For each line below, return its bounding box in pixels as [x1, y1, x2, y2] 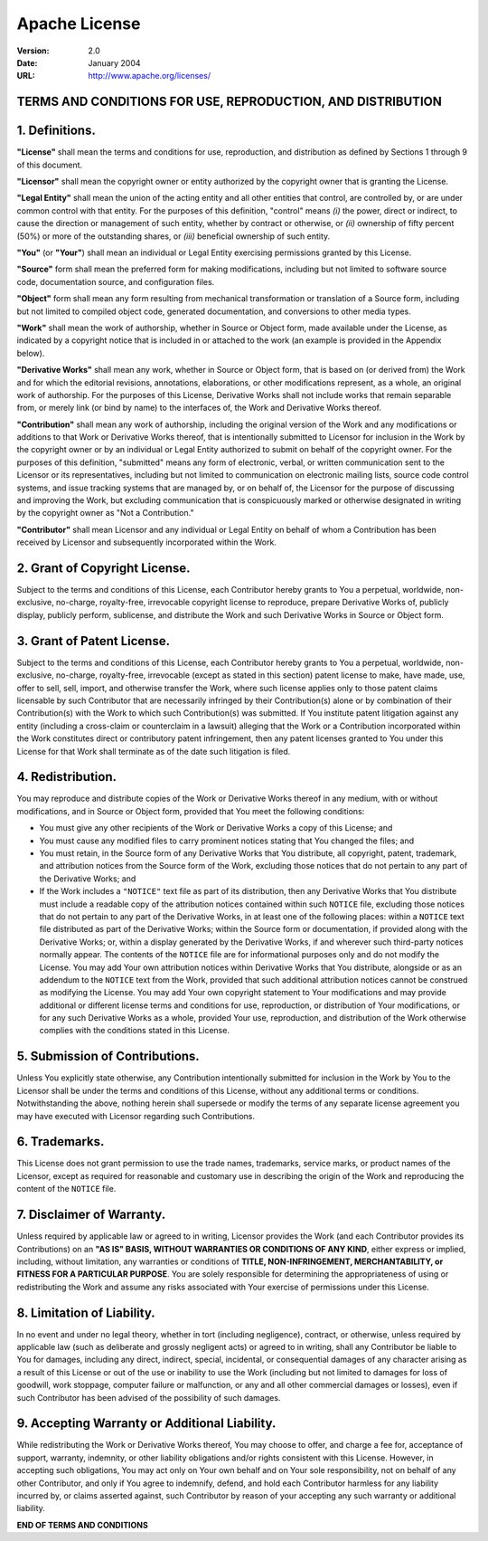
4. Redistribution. [16, 769, 117, 785]
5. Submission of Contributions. [16, 1049, 201, 1064]
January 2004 [88, 57, 141, 68]
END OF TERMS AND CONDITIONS [16, 1519, 148, 1530]
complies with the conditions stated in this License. [39, 1025, 230, 1036]
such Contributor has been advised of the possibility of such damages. [16, 1392, 281, 1403]
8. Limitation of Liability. [16, 1305, 155, 1320]
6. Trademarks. [16, 1134, 105, 1149]
